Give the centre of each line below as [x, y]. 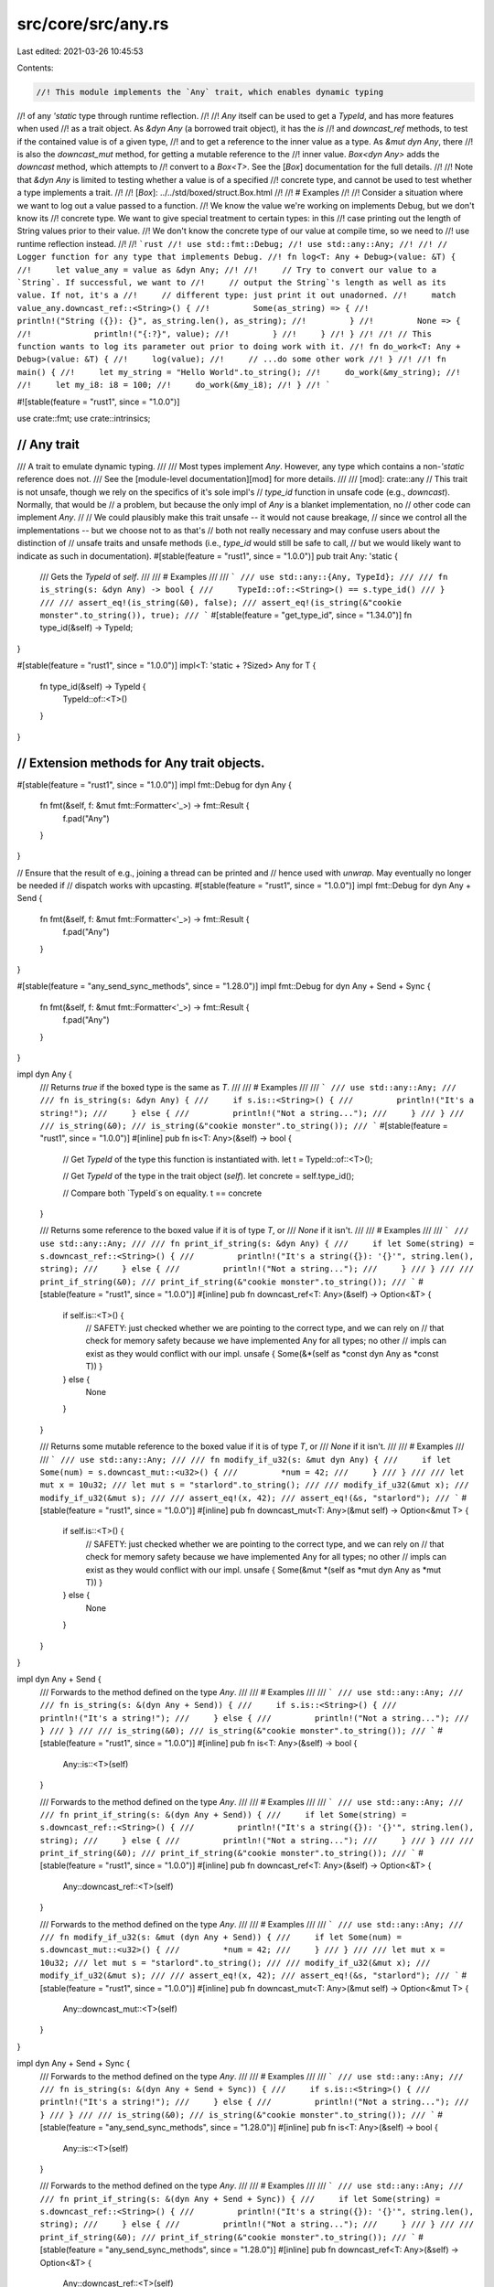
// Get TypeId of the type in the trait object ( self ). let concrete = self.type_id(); [209, 1176]
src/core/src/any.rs [93, 24]
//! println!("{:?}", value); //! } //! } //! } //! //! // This [224, 333]
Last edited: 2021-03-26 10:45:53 [80, 51]
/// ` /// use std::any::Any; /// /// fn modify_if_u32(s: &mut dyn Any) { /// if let [246, 1459]
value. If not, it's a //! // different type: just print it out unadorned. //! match [236, 295]
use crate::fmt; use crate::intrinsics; [84, 418]
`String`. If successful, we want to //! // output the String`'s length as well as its [232, 282]
